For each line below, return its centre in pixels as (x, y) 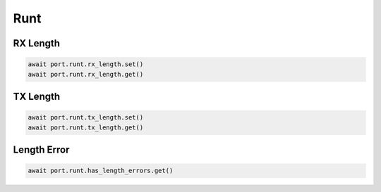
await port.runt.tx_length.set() (86, 117)
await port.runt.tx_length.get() (86, 127)
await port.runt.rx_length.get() (86, 74)
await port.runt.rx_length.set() (86, 64)
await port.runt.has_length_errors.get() (101, 171)
